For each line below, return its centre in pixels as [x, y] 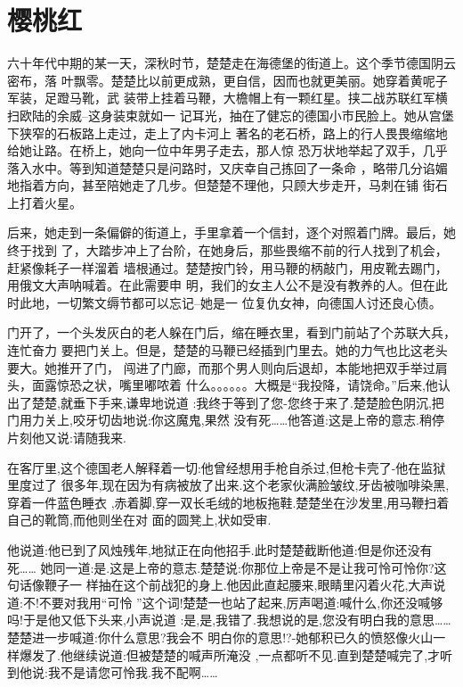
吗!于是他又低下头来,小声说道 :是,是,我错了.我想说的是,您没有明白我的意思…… [229, 620]
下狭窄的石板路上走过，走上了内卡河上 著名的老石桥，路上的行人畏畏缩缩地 [227, 132]
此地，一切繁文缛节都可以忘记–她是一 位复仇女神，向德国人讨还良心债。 [230, 302]
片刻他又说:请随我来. [67, 437]
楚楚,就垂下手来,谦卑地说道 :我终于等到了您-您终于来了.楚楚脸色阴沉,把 [238, 402]
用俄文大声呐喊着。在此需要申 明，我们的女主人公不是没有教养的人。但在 [221, 285]
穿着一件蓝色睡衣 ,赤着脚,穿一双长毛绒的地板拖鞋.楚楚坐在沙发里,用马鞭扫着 [228, 502]
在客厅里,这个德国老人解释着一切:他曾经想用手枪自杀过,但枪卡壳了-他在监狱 [227, 467]
